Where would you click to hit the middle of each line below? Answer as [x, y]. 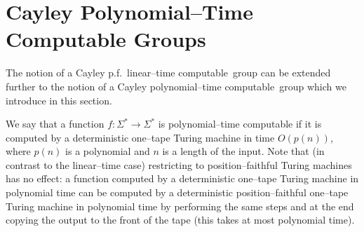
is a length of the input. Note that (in [243, 151]
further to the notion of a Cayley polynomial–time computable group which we [176, 86]
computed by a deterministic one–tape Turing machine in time [140, 137]
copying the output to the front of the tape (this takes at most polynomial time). [180, 220]
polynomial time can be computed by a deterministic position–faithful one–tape [177, 192]
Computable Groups [106, 39]
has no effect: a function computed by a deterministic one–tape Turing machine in [182, 178]
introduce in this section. [59, 100]
